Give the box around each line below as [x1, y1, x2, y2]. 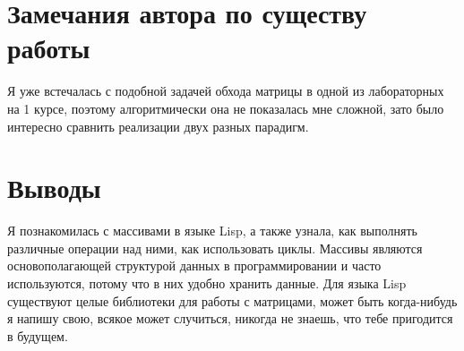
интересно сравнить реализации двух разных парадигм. [7, 116, 309, 135]
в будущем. [7, 326, 68, 345]
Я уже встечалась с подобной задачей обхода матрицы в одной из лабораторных [7, 81, 444, 100]
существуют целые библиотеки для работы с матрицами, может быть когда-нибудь [7, 291, 458, 310]
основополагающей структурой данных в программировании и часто [7, 256, 382, 275]
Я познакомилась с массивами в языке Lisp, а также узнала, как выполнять [7, 221, 417, 240]
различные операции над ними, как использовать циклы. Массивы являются [7, 238, 423, 257]
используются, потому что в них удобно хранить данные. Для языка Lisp [7, 274, 407, 292]
